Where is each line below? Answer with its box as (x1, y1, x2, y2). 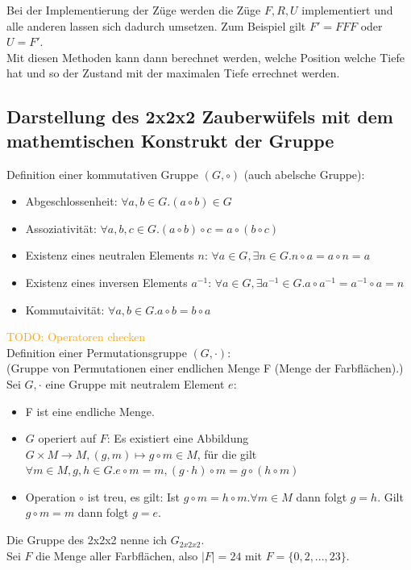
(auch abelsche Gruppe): (243, 165, 365, 182)
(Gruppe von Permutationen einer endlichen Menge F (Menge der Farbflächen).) (6, 360, 404, 377)
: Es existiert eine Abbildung (106, 430, 249, 447)
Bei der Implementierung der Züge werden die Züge (6, 2, 261, 18)
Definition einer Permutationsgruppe (6, 343, 187, 360)
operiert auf (38, 430, 97, 447)
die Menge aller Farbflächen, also (35, 547, 198, 564)
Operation (25, 488, 76, 505)
